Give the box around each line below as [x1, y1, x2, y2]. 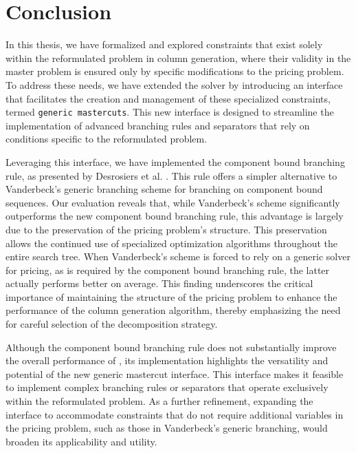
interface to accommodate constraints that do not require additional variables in [5, 407, 344, 421]
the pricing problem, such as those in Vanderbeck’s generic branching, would [5, 421, 328, 435]
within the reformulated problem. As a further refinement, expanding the [5, 394, 313, 408]
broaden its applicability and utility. [5, 434, 157, 448]
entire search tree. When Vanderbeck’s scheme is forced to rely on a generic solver [5, 249, 351, 264]
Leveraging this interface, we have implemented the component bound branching [5, 154, 345, 169]
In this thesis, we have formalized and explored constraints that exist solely [5, 37, 323, 52]
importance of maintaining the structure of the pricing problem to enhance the [5, 289, 337, 304]
